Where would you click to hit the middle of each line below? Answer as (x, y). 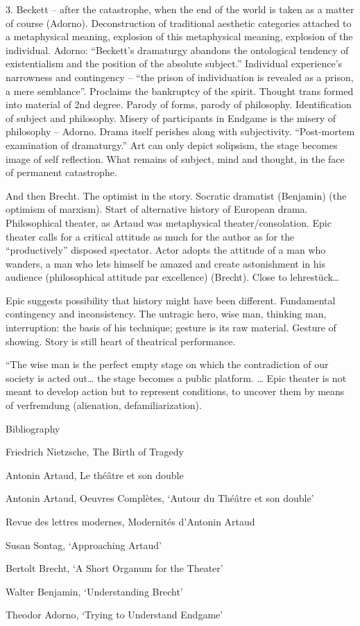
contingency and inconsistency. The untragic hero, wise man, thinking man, (166, 314)
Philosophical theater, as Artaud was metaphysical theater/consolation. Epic (169, 222)
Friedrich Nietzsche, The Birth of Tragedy (95, 452)
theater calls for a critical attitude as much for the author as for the (150, 236)
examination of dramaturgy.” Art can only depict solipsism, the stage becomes (172, 145)
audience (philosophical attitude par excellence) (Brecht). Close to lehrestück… (173, 277)
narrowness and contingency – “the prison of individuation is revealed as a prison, (180, 77)
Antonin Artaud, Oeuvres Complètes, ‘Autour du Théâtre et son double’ (160, 498)
